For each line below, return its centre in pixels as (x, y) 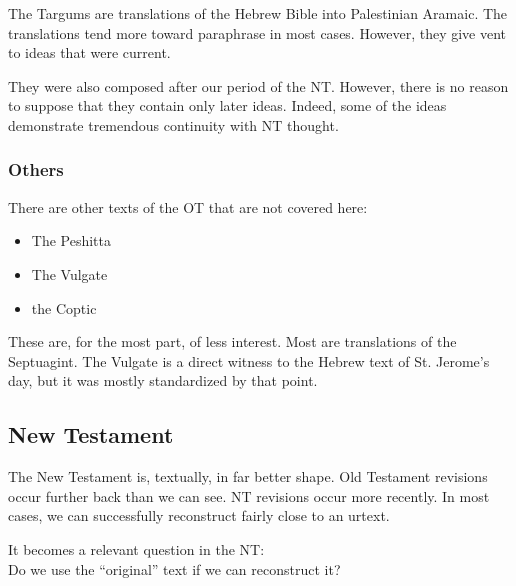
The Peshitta (71, 240)
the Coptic (64, 307)
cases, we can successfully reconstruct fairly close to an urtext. (199, 515)
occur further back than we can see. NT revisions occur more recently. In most (249, 495)
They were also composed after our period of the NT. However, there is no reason (258, 85)
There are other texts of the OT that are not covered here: (188, 206)
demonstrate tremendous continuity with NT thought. (173, 124)
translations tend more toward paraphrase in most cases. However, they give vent (257, 32)
